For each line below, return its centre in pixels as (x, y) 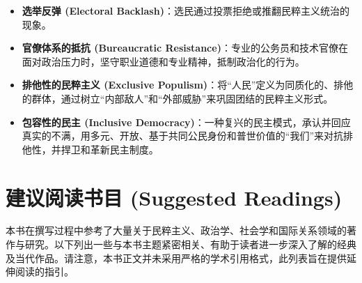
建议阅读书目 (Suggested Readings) (174, 197)
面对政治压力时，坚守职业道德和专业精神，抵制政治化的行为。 (163, 61)
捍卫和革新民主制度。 (110, 149)
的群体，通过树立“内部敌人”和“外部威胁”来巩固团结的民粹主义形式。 (178, 98)
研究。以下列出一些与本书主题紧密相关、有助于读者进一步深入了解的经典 (190, 244)
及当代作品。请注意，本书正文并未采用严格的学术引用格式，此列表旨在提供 (176, 258)
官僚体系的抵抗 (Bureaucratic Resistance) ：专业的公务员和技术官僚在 (185, 48)
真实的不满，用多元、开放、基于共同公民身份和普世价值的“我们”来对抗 (183, 136)
